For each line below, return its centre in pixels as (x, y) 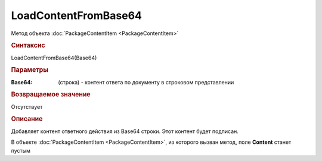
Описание (27, 119)
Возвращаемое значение (51, 94)
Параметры (30, 70)
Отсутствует (27, 106)
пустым (21, 150)
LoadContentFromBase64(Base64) (54, 58)
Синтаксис (28, 46)
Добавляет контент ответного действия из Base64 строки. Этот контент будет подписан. (125, 131)
